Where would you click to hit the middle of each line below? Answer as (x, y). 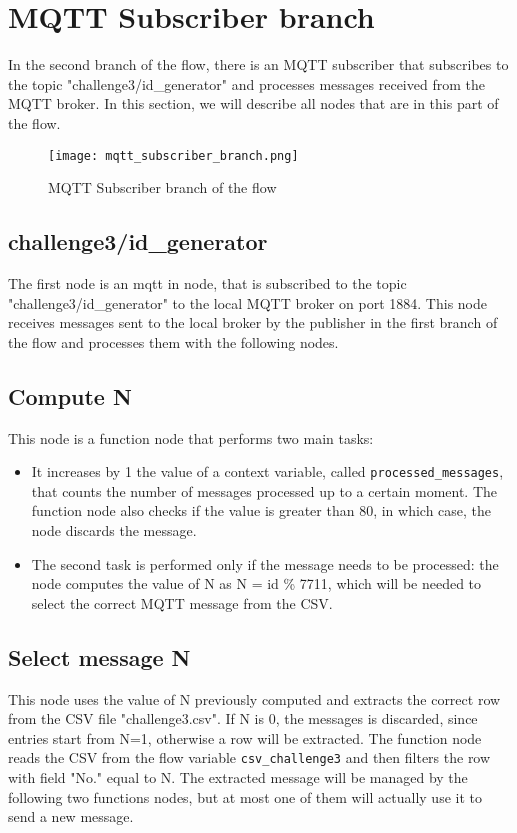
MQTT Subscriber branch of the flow (162, 187)
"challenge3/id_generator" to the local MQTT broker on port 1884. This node (247, 302)
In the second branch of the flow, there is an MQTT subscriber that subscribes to (258, 64)
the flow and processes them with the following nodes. (173, 341)
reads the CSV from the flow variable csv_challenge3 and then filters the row (249, 757)
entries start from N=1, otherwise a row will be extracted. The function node (245, 737)
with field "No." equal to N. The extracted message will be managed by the (238, 776)
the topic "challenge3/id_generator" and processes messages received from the (246, 83)
